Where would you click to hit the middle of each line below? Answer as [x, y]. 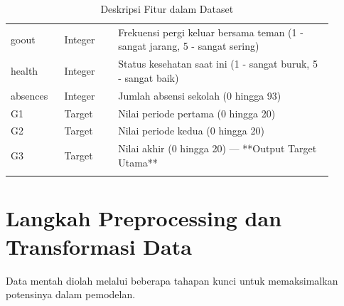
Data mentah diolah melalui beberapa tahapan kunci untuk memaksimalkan [172, 280]
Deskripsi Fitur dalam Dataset [167, 9]
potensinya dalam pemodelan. [71, 294]
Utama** [138, 162]
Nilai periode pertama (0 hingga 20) [197, 113]
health [25, 71]
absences [29, 95]
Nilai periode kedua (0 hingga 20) [191, 131]
